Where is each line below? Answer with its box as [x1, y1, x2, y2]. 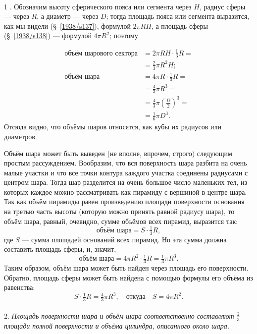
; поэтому [109, 30, 138, 41]
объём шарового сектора [64, 50, 138, 57]
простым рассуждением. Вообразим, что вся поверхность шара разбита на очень [4, 158, 247, 168]
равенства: [4, 282, 35, 292]
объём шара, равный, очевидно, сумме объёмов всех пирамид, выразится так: [4, 216, 238, 226]
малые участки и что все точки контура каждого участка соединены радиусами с [4, 167, 248, 177]
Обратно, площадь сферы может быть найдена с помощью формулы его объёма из [4, 272, 253, 282]
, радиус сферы [199, 1, 246, 11]
